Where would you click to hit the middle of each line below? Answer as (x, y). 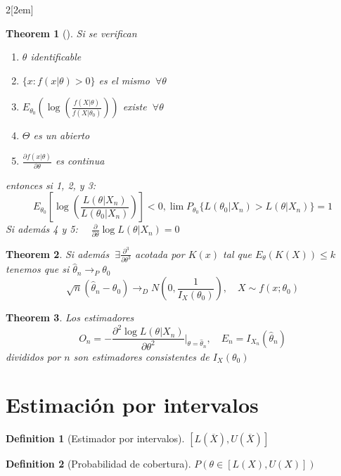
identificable (56, 57)
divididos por (33, 356)
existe (135, 107)
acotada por (160, 253)
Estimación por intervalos (132, 405)
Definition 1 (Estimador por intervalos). (95, 438)
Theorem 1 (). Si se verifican (71, 33)
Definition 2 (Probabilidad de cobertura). (98, 464)
